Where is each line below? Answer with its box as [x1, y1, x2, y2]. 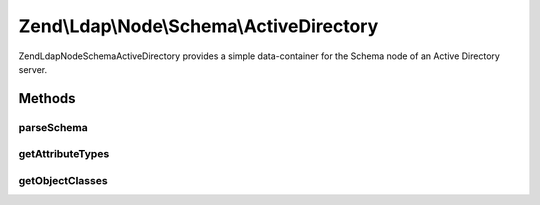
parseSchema [18, 120, 89, 134]
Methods [18, 90, 76, 107]
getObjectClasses [18, 173, 109, 187]
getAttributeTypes [18, 147, 110, 161]
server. [18, 63, 48, 75]
